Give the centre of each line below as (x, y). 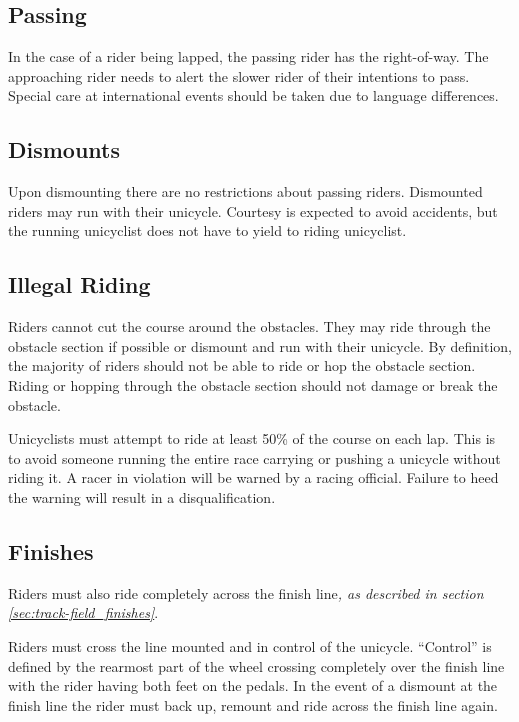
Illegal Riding (79, 284)
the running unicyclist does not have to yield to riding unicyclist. (207, 230)
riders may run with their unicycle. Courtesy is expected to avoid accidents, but (253, 210)
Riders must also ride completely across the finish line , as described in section (246, 592)
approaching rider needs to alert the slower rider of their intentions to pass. (239, 75)
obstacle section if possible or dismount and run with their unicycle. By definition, (260, 345)
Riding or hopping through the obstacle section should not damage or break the (253, 384)
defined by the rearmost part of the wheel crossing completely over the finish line (256, 665)
